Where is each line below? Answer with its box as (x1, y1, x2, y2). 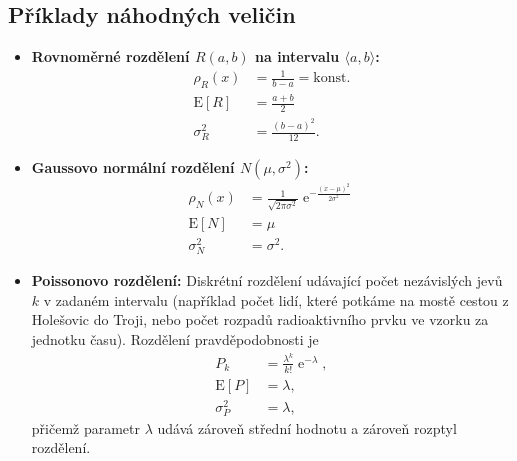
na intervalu (255, 46, 340, 67)
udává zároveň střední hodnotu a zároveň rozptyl (157, 417, 457, 438)
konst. (313, 71, 351, 86)
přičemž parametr (31, 417, 141, 438)
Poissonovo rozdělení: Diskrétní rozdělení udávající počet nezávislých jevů (31, 270, 503, 291)
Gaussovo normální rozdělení (31, 157, 235, 178)
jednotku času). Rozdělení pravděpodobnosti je (31, 329, 319, 350)
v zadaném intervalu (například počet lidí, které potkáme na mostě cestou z (43, 289, 509, 310)
